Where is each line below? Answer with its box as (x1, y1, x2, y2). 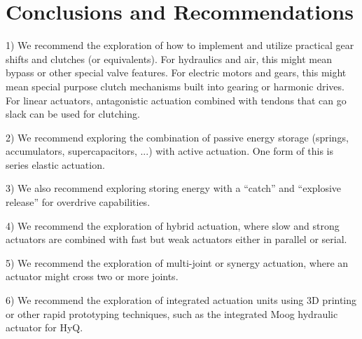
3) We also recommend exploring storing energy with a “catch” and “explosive (6, 181, 342, 195)
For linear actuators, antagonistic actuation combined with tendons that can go (6, 92, 347, 107)
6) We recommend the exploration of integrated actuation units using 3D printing (6, 293, 357, 307)
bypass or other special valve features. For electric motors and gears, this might (6, 65, 347, 80)
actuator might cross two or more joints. (6, 269, 179, 284)
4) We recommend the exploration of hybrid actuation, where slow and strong (6, 218, 340, 233)
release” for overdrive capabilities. (6, 195, 151, 209)
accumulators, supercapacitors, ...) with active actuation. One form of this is (6, 144, 333, 158)
